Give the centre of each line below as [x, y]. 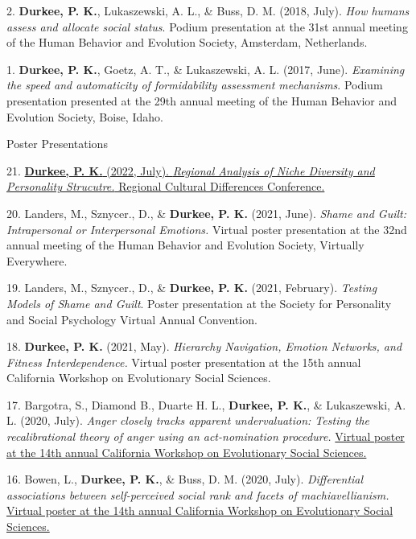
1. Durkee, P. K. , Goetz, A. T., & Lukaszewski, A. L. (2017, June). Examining [206, 69]
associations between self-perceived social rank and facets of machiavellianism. [198, 494]
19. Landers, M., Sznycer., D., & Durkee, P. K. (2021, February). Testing [192, 288]
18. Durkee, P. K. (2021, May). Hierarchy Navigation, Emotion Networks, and [204, 346]
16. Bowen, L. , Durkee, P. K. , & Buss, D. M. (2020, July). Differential [185, 479]
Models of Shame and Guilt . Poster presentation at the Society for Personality [199, 303]
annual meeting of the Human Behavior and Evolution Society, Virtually [185, 245]
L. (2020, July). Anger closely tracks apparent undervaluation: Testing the [188, 420]
